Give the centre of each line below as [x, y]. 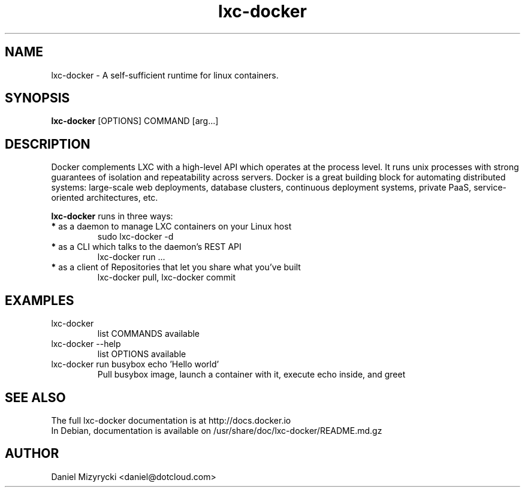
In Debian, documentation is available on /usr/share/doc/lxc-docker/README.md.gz [217, 430]
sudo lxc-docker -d [135, 237]
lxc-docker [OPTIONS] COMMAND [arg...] [135, 121]
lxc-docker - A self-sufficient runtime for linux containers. [165, 75]
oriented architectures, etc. [105, 198]
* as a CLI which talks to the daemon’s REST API [146, 247]
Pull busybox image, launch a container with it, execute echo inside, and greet [251, 375]
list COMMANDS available [149, 334]
